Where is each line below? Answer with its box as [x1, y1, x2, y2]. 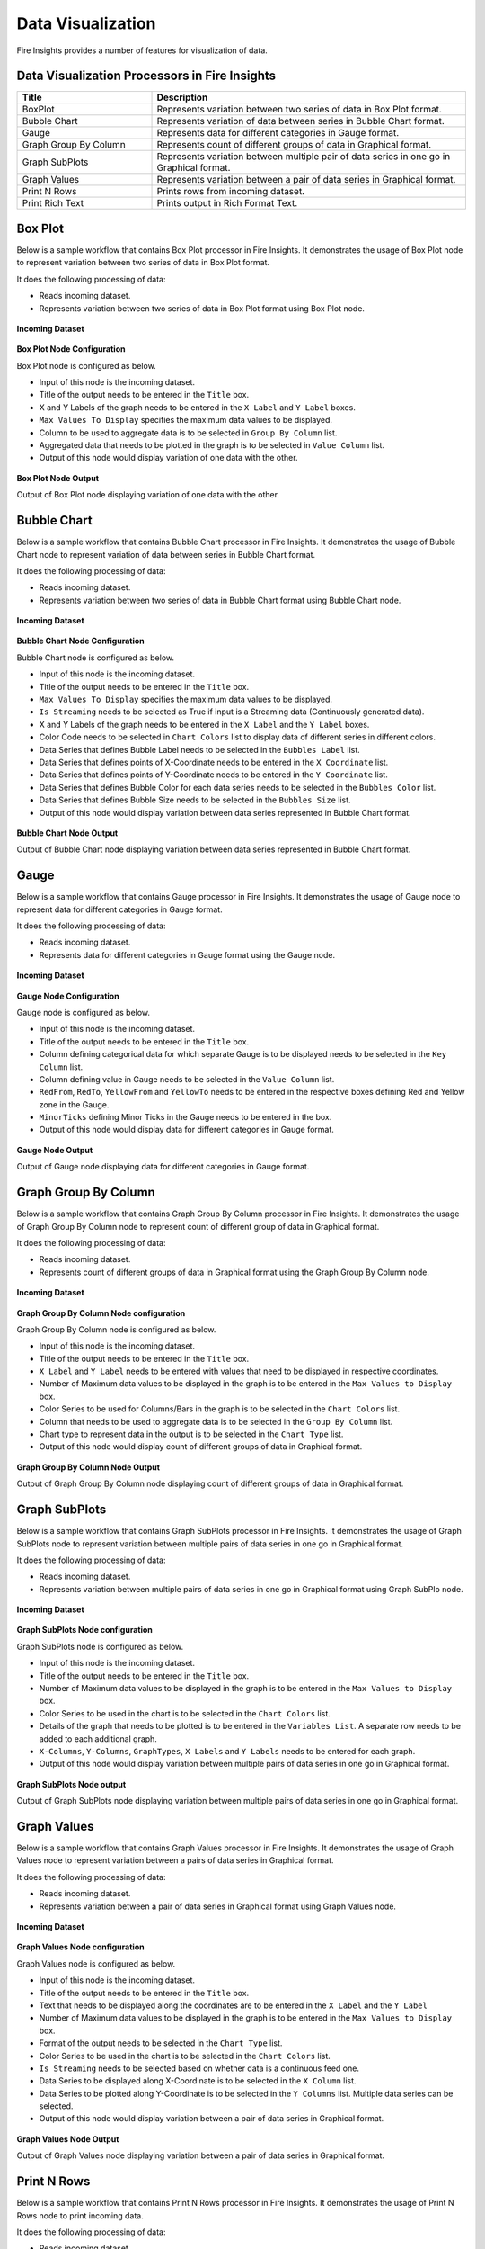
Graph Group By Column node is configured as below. [16, 1323, 216, 1335]
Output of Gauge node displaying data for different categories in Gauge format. [16, 1161, 310, 1172]
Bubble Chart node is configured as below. [16, 652, 175, 663]
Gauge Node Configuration [16, 990, 120, 1001]
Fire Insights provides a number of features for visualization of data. [16, 45, 269, 56]
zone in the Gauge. [39, 1098, 110, 1110]
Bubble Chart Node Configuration [16, 635, 145, 647]
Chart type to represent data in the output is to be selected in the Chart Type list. [39, 1429, 344, 1439]
